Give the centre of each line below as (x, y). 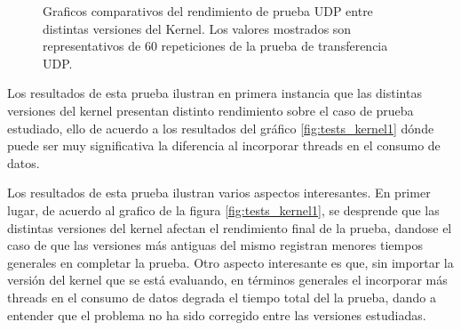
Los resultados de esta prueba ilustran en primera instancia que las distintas (215, 93)
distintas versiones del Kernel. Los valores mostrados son (197, 28)
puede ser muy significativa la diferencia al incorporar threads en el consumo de (224, 145)
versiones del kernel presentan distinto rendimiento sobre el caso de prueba (211, 110)
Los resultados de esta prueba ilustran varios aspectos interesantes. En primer (219, 193)
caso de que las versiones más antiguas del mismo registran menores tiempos (215, 245)
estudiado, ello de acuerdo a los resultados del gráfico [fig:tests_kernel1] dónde (221, 128)
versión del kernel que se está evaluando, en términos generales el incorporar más (227, 280)
